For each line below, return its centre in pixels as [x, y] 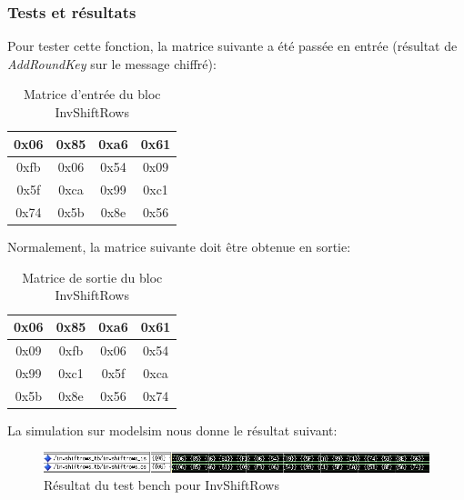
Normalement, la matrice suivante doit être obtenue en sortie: [179, 247]
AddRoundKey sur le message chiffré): [112, 63]
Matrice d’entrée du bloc [92, 94]
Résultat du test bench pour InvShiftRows [161, 485]
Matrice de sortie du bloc [92, 277]
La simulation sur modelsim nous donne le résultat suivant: [172, 430]
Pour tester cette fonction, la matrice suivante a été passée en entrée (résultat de [232, 46]
